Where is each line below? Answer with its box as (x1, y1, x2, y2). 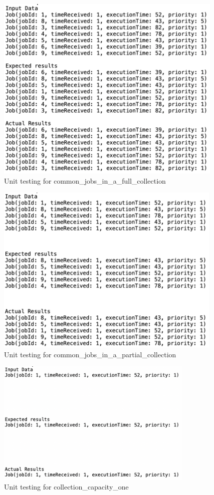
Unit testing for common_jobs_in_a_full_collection (4, 175, 166, 186)
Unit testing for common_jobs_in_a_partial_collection (4, 349, 176, 359)
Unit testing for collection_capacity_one (4, 481, 129, 492)
